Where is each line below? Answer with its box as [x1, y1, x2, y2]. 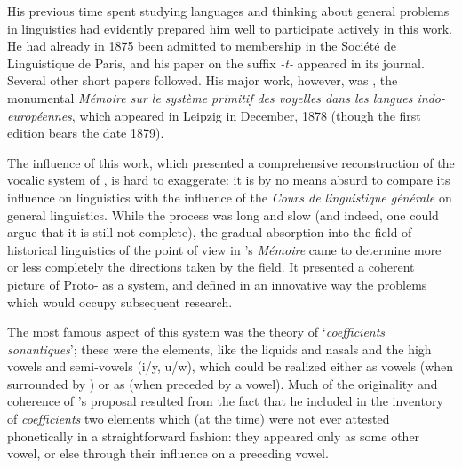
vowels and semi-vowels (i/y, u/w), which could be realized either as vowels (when [7, 357, 454, 376]
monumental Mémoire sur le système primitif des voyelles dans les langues [7, 88, 413, 107]
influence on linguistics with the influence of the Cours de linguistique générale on [7, 187, 452, 206]
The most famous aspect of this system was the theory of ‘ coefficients [7, 322, 386, 341]
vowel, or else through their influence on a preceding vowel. [7, 444, 329, 463]
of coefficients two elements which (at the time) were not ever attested [7, 409, 390, 428]
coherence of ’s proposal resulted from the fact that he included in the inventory [7, 392, 443, 410]
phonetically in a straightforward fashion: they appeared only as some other [7, 426, 420, 445]
